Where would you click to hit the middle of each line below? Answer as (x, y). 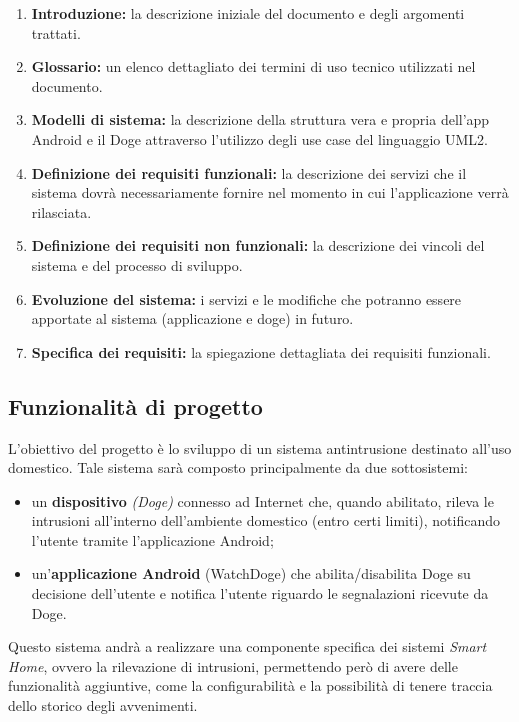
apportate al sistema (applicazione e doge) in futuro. (192, 318)
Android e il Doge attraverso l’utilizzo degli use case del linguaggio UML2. (259, 138)
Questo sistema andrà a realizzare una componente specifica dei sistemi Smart (247, 646)
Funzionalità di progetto (135, 405)
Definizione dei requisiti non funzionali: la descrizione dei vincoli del (258, 245)
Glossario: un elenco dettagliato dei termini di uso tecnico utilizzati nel (253, 66)
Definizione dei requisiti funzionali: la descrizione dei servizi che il (249, 172)
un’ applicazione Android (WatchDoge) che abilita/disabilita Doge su (251, 573)
